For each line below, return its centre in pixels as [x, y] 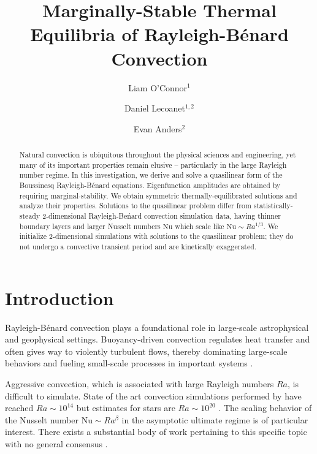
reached [19, 408]
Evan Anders [158, 128]
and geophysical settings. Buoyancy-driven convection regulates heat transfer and [158, 339]
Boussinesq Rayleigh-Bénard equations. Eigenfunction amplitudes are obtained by [150, 185]
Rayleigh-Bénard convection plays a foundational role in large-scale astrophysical [157, 327]
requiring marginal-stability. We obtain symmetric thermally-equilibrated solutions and [158, 195]
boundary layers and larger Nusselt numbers [90, 226]
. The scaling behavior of [265, 408]
